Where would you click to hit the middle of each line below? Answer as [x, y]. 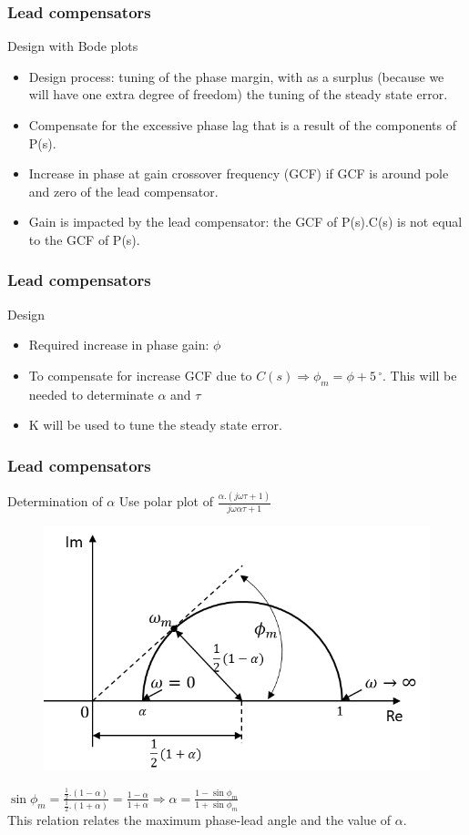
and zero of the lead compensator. [123, 191]
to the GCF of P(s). [84, 239]
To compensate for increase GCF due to [140, 375]
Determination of [55, 501]
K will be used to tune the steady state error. [155, 425]
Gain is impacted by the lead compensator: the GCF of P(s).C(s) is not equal [245, 222]
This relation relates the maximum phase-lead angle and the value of [199, 820]
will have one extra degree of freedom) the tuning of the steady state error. [238, 94]
